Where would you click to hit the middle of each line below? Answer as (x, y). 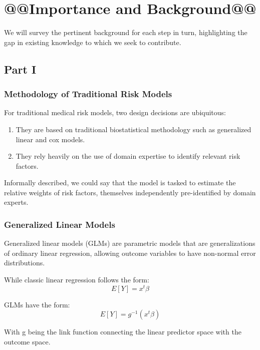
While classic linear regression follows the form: (77, 280)
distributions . (25, 263)
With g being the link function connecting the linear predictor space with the (123, 332)
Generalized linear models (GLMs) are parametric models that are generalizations (130, 243)
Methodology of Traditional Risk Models (88, 94)
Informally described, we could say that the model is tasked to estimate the (120, 183)
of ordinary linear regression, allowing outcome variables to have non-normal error (130, 253)
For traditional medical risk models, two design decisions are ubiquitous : (115, 112)
